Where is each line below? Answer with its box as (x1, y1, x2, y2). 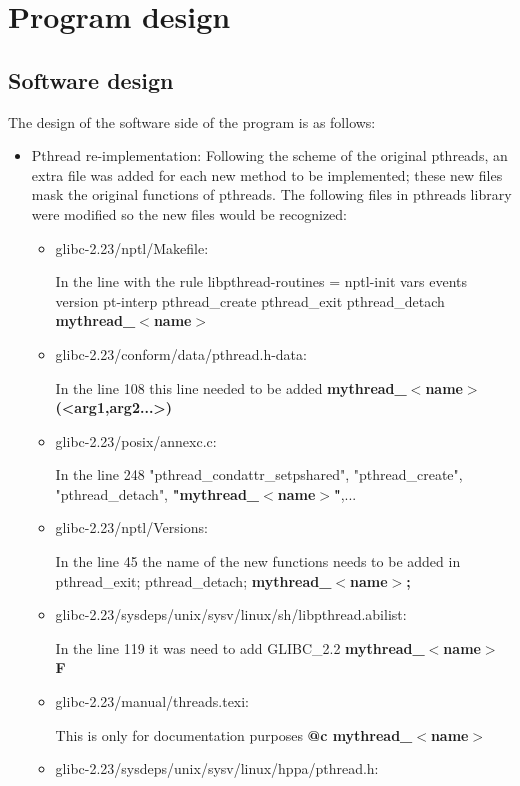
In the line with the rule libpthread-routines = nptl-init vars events (55, 271, 468, 292)
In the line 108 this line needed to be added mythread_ (55, 377, 407, 398)
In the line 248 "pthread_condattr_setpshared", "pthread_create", (55, 464, 463, 485)
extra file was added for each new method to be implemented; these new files (31, 164, 503, 185)
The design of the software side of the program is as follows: (8, 111, 376, 132)
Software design (8, 64, 174, 95)
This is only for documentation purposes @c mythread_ (55, 724, 413, 745)
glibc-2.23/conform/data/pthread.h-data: (55, 343, 307, 364)
